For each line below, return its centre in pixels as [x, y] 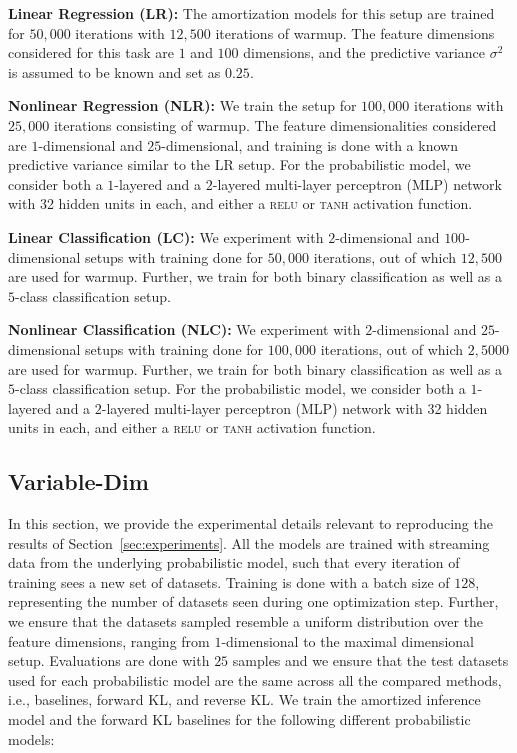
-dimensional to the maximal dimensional [347, 640]
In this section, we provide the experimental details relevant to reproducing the [250, 523]
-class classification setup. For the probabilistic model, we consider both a [240, 388]
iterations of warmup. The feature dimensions [355, 32]
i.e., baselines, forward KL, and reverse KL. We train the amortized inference [244, 699]
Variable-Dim [78, 481]
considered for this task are [91, 52]
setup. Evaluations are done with [109, 660]
